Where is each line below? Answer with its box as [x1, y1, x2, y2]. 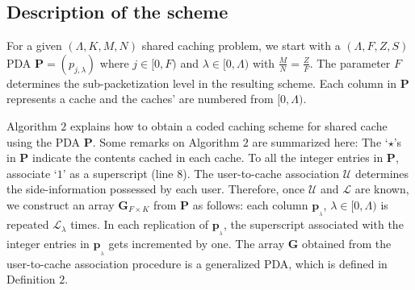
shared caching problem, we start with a [141, 37, 341, 54]
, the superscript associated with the [224, 216, 404, 233]
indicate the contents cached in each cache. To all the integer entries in [32, 149, 384, 166]
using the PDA [6, 133, 81, 150]
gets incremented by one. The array [108, 235, 285, 252]
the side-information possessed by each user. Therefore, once [6, 180, 305, 197]
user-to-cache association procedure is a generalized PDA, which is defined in [6, 255, 388, 271]
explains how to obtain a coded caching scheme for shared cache [69, 117, 388, 134]
